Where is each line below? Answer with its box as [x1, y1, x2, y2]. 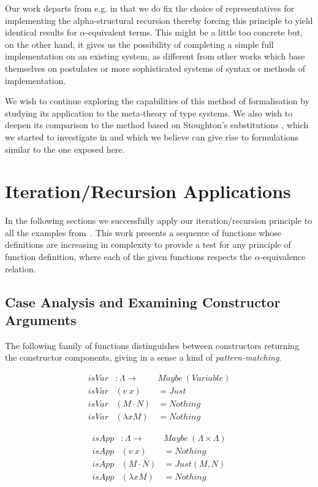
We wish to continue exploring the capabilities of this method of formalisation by [5, 94, 310, 107]
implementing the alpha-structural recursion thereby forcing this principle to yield [5, 13, 313, 26]
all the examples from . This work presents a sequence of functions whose [5, 226, 281, 239]
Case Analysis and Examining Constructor [5, 292, 281, 311]
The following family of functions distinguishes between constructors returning [5, 339, 300, 351]
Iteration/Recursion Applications [5, 178, 291, 204]
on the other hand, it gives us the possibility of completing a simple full [5, 37, 274, 50]
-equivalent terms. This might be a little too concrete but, [85, 26, 303, 39]
